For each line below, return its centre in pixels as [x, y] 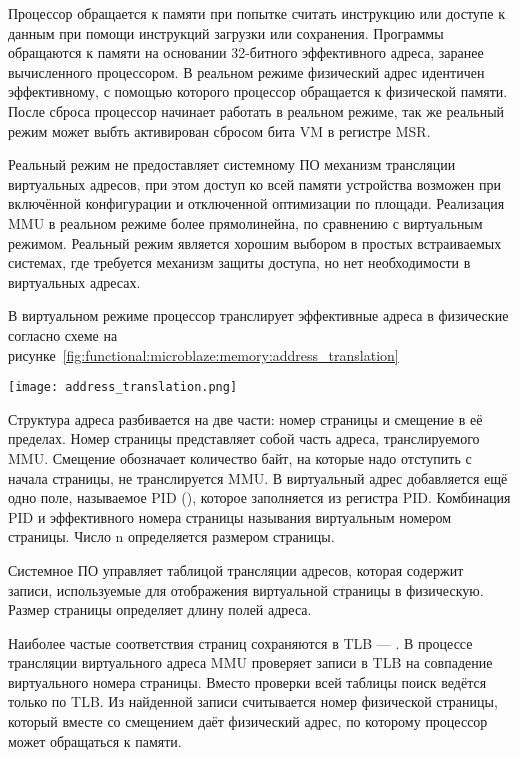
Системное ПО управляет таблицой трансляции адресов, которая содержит [236, 569]
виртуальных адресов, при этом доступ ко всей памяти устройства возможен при [254, 183]
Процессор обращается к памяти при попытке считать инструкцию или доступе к [257, 13]
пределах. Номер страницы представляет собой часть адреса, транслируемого [244, 438]
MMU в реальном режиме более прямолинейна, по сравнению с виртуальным [245, 222]
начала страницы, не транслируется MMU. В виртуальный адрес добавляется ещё [258, 477]
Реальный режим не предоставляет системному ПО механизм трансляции [232, 164]
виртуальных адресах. [74, 281]
